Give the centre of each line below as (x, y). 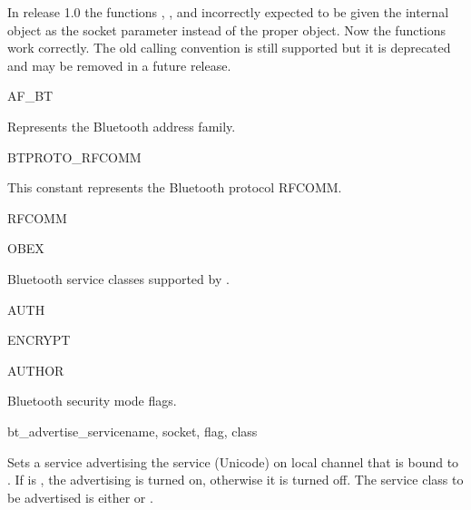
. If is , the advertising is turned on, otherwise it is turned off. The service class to (235, 480)
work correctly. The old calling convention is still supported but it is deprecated (229, 48)
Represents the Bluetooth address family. (122, 126)
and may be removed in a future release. (119, 65)
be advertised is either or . (80, 497)
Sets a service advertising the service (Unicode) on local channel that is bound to (233, 461)
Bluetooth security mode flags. (92, 401)
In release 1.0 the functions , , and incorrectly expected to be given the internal (228, 12)
